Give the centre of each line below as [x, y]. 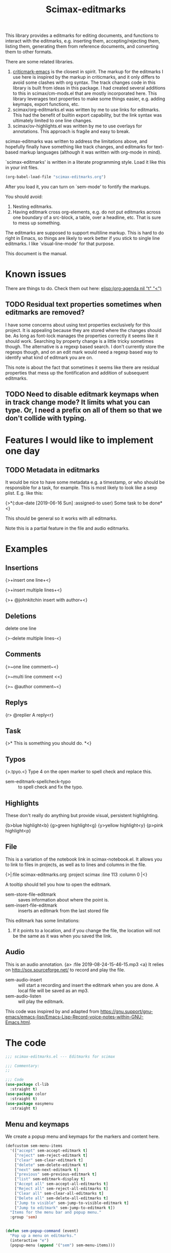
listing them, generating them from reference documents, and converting [82, 47]
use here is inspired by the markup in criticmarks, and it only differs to [86, 77]
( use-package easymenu [29, 1104]
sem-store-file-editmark [31, 894]
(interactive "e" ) [30, 1240]
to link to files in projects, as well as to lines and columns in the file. [76, 864]
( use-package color [26, 1094]
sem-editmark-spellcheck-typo [38, 782]
